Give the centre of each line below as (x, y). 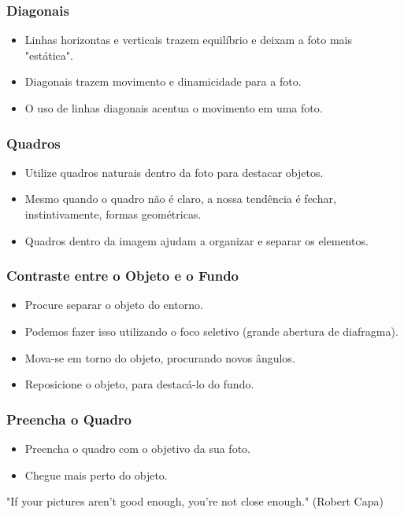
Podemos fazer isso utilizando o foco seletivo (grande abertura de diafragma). (211, 331)
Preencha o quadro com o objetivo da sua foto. (137, 448)
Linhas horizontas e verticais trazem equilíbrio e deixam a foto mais (188, 40)
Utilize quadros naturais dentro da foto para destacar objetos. (174, 172)
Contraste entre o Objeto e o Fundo (123, 276)
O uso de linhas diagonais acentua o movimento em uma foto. (174, 108)
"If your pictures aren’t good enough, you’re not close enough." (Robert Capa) (195, 501)
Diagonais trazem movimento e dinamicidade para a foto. (163, 81)
